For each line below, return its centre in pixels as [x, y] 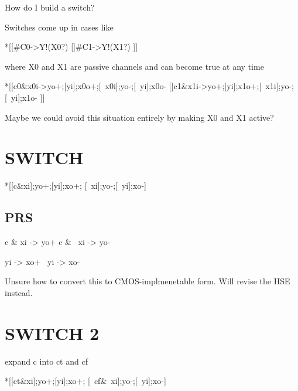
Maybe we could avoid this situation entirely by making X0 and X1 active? [139, 117]
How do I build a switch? [50, 7]
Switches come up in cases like [59, 27]
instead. [19, 292]
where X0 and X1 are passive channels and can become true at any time [134, 66]
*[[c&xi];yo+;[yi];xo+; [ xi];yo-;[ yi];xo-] [76, 186]
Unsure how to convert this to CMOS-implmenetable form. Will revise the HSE [148, 281]
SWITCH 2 [52, 333]
